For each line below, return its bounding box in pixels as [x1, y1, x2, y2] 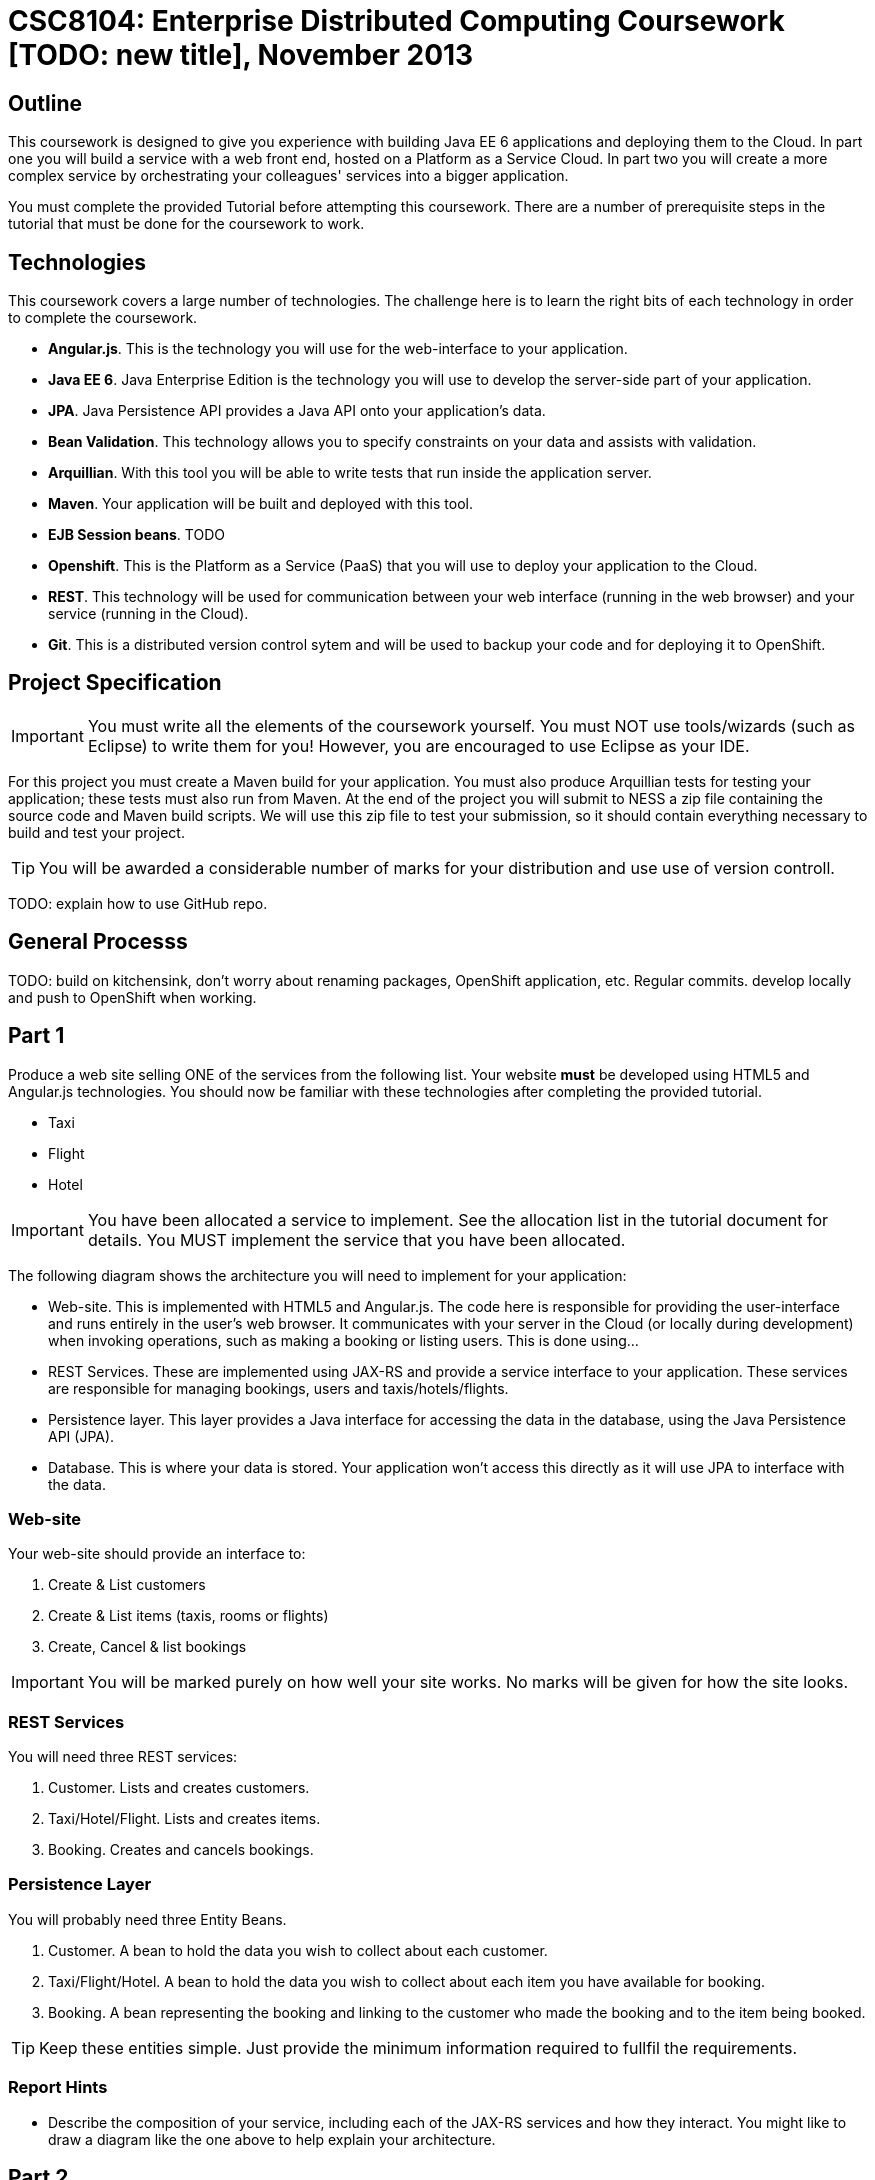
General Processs [8, 929, 188, 955]
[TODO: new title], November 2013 [8, 38, 474, 72]
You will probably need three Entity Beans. [8, 1910, 287, 1928]
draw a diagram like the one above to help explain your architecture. [48, 2130, 496, 2148]
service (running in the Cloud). [48, 605, 249, 623]
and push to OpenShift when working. [8, 988, 257, 1006]
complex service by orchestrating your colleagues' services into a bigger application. [8, 167, 569, 185]
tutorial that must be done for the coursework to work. [8, 215, 365, 233]
